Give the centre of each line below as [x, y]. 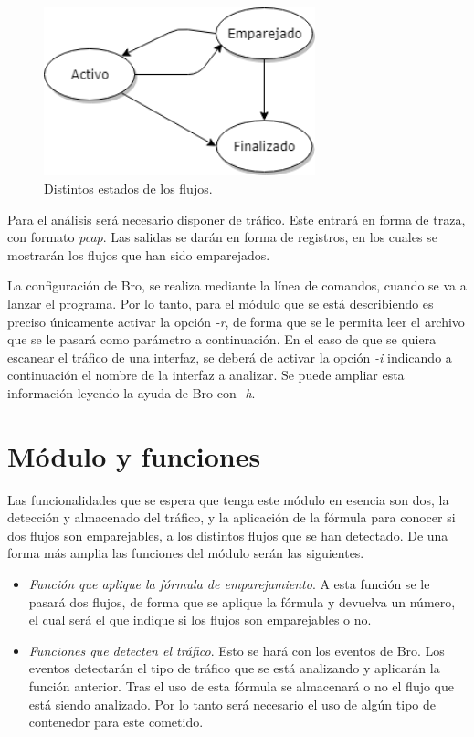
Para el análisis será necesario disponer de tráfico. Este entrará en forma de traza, [237, 219]
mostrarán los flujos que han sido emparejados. [139, 254]
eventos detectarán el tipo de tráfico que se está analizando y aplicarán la [234, 668]
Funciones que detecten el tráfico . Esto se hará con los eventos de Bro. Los [237, 650]
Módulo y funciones [134, 455]
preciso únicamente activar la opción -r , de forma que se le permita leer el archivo [236, 321]
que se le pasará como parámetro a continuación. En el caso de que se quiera [222, 339]
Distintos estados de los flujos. [128, 188]
